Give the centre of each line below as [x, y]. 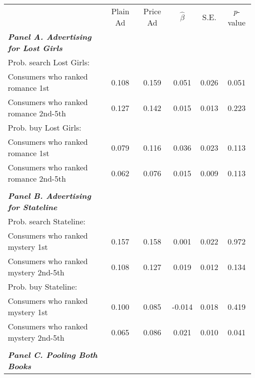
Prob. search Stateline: [47, 221]
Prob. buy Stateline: [43, 286]
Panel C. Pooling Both [53, 355]
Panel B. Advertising [50, 196]
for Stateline [33, 207]
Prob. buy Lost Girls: [45, 127]
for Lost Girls [35, 48]
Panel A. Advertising [50, 37]
